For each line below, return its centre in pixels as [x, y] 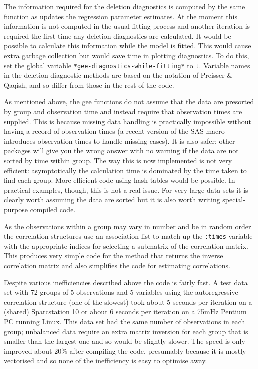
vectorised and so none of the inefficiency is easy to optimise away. [106, 361]
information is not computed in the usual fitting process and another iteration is [127, 26]
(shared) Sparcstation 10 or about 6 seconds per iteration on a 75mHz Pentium [125, 312]
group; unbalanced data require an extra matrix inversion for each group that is [126, 331]
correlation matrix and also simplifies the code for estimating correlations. [117, 265]
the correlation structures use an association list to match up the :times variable [128, 236]
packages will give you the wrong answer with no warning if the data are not [121, 151]
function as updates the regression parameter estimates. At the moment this [121, 16]
